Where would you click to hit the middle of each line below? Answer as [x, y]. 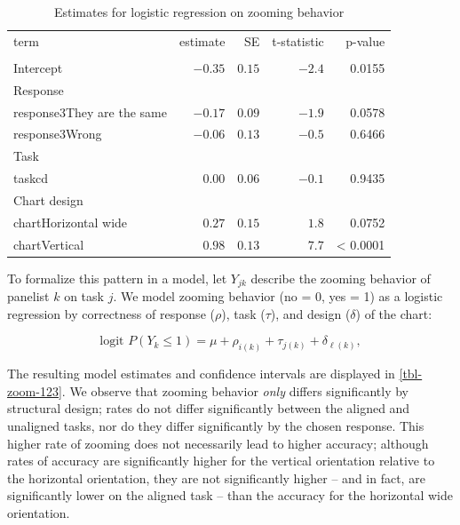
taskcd [31, 178]
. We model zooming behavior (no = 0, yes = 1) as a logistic [278, 296]
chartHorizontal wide [71, 222]
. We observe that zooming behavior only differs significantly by [235, 390]
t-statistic [298, 40]
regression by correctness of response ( [111, 313]
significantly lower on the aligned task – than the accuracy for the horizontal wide [230, 495]
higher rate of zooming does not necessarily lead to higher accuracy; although [218, 443]
